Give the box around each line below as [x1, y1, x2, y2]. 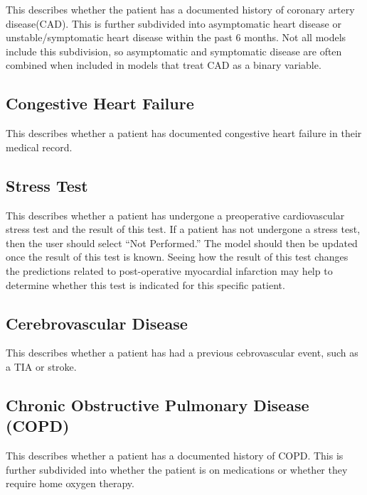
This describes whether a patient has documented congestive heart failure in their [6, 126, 362, 141]
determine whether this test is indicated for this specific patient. [6, 277, 285, 292]
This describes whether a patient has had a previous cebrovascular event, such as [6, 345, 358, 360]
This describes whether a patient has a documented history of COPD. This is [6, 448, 344, 463]
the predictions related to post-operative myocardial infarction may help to [6, 263, 333, 278]
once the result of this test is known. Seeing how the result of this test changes [6, 249, 349, 264]
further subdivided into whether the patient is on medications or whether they [6, 462, 348, 477]
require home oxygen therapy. [6, 476, 134, 491]
